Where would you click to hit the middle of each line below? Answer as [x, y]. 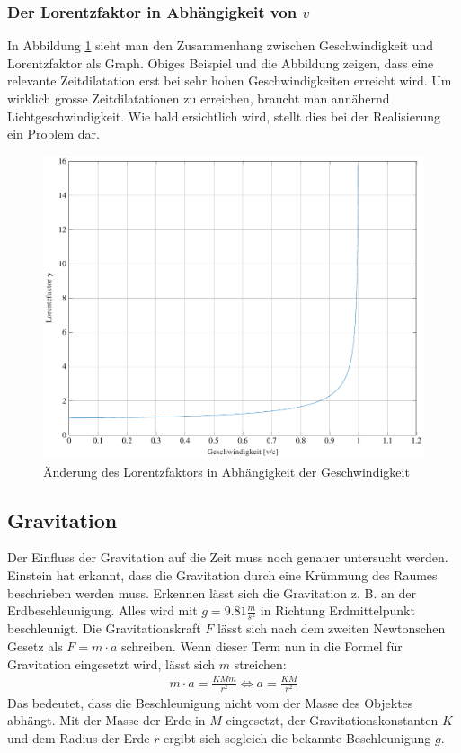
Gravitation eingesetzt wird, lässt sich [111, 663]
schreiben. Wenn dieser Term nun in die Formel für [262, 645]
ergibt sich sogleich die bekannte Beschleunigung [297, 737]
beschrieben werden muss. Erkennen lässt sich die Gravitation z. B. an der [212, 592]
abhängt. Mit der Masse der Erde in [106, 720]
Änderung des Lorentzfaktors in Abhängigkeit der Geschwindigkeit [226, 471]
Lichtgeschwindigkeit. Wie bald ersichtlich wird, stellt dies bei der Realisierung [224, 116]
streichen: [260, 663]
